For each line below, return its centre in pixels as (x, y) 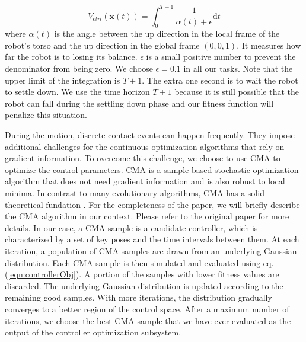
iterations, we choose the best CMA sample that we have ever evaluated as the (148, 320)
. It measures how (269, 45)
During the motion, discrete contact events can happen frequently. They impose (150, 135)
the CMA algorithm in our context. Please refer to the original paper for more (147, 216)
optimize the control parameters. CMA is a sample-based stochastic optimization (152, 169)
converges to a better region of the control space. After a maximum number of (147, 309)
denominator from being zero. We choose (79, 68)
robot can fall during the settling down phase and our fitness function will (139, 103)
